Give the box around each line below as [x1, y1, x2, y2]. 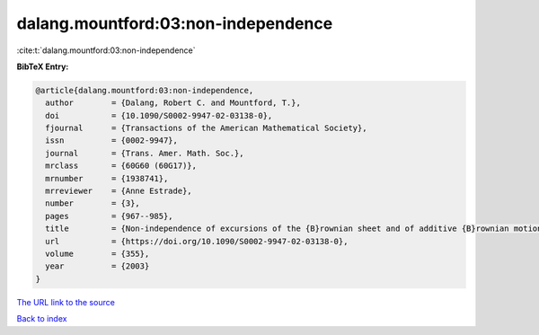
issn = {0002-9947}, [45, 136, 179, 145]
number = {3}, [45, 198, 141, 208]
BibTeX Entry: [16, 61, 69, 72]
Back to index [16, 313, 67, 324]
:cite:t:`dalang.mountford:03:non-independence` [16, 45, 197, 56]
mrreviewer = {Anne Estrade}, [45, 186, 192, 197]
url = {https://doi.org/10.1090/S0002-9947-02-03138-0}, [45, 236, 349, 246]
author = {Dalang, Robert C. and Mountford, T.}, [45, 98, 301, 108]
